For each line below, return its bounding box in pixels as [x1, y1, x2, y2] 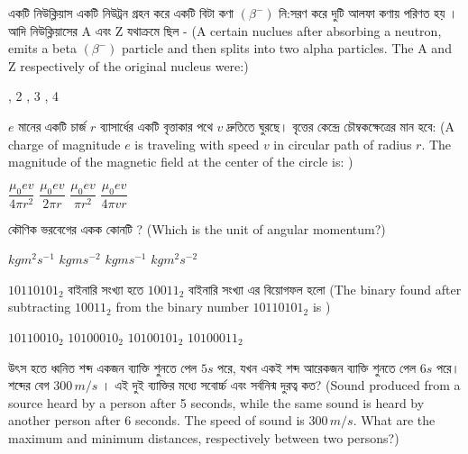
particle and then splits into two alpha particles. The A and [122, 39, 452, 58]
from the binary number [115, 297, 249, 316]
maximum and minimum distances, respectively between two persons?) [8, 428, 399, 447]
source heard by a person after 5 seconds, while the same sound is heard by [8, 393, 425, 412]
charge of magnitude [8, 134, 121, 153]
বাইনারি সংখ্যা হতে [68, 279, 144, 298]
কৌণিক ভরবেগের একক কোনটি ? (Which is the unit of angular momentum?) [8, 219, 386, 238]
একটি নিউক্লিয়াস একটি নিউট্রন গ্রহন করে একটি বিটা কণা [8, 4, 234, 22]
